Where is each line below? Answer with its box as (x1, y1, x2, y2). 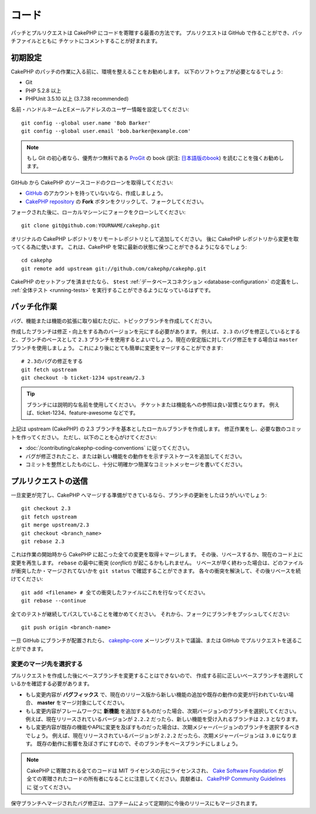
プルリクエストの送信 (11, 476, 88, 486)
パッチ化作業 (11, 302, 57, 312)
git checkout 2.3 (21, 505, 71, 512)
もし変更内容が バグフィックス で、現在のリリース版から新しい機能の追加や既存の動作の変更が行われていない (25, 691, 289, 698)
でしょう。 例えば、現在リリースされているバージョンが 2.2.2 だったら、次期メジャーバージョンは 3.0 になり (25, 732, 292, 739)
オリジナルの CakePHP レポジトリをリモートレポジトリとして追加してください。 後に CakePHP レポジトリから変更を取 (11, 235, 299, 242)
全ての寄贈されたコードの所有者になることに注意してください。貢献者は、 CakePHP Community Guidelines (26, 775, 286, 782)
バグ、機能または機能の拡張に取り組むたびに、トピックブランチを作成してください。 (11, 317, 215, 324)
